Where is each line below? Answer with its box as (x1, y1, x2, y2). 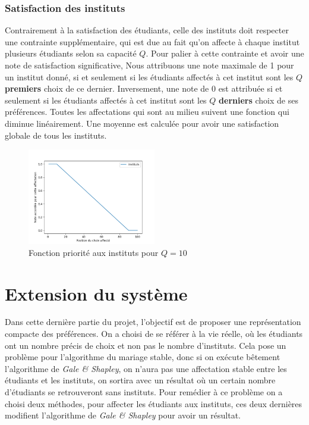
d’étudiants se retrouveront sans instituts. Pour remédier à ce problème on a (5, 386, 283, 398)
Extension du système (5, 281, 188, 305)
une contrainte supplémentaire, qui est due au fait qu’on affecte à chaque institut (5, 35, 300, 48)
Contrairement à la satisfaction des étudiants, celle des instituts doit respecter (5, 24, 289, 36)
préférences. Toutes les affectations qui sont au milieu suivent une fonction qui (5, 105, 289, 118)
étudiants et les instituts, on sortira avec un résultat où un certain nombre (5, 374, 276, 386)
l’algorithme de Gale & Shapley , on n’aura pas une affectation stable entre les (5, 362, 287, 374)
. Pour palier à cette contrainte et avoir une (146, 47, 304, 60)
